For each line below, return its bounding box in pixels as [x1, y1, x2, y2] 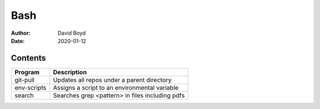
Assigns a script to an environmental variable [53, 83, 179, 91]
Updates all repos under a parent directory [53, 75, 172, 84]
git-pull [14, 75, 35, 84]
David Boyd [57, 29, 86, 37]
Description [53, 68, 87, 76]
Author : [11, 29, 31, 37]
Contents [11, 53, 46, 63]
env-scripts [14, 83, 47, 91]
